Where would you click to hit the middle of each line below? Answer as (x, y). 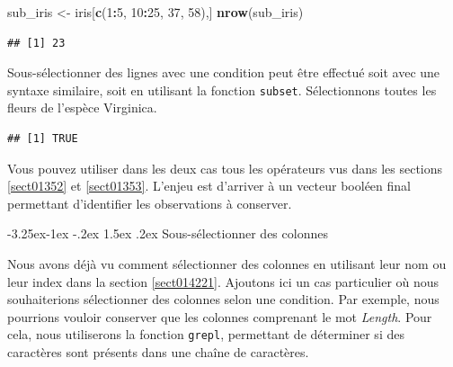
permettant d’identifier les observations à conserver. (150, 203)
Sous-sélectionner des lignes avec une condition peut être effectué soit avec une (224, 72)
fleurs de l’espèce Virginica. (82, 107)
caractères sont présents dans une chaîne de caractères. (158, 352)
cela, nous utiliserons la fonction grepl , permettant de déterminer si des (206, 334)
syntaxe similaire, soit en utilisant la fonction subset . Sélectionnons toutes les (222, 90)
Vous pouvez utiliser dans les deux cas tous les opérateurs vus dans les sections (225, 168)
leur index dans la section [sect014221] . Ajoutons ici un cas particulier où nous (223, 281)
